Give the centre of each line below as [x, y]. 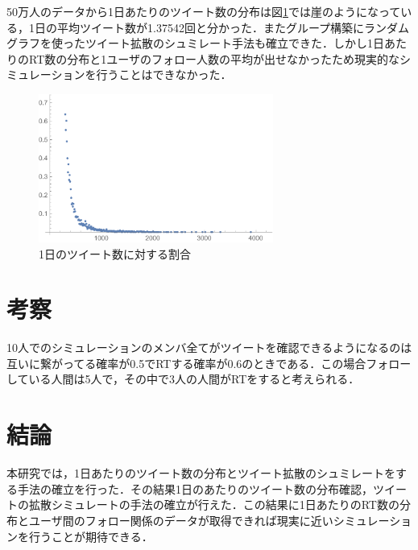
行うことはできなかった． [164, 74]
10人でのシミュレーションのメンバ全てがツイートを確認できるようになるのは [209, 347]
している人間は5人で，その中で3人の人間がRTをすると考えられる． [183, 379]
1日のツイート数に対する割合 [115, 253]
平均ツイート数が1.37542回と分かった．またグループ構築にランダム [233, 27]
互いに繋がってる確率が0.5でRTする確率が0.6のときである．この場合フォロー [209, 363]
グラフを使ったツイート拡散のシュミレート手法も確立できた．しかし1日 [195, 43]
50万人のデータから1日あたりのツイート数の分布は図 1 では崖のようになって [204, 11]
